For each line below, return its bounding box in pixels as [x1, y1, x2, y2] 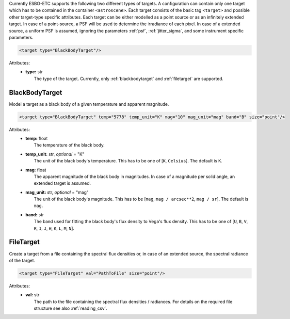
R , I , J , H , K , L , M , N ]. [34, 225, 75, 231]
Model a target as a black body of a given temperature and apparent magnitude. [9, 101, 169, 107]
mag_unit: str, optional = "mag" [25, 189, 89, 195]
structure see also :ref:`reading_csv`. [34, 305, 108, 311]
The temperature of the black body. [34, 142, 105, 148]
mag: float [25, 167, 46, 173]
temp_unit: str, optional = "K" [25, 151, 85, 157]
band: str [25, 211, 44, 218]
